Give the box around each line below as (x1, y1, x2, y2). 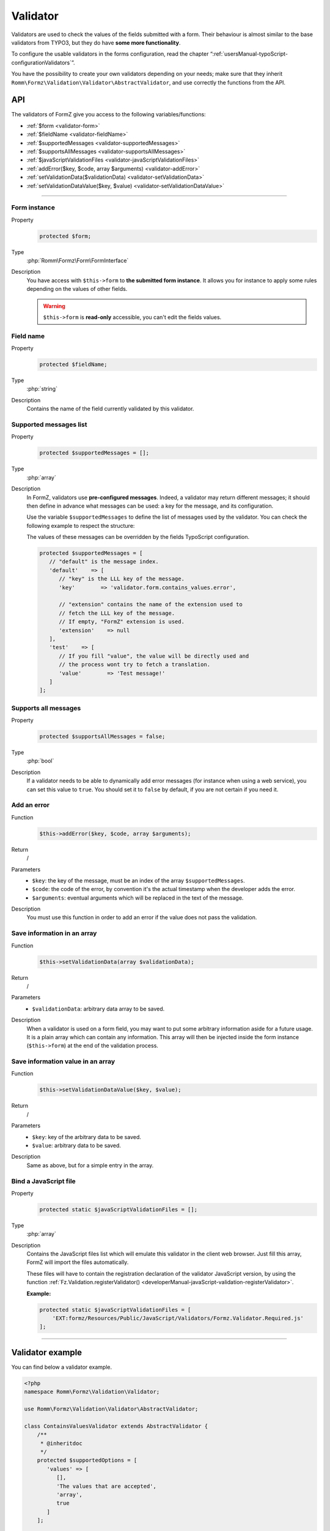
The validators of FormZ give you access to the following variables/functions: (11, 111, 206, 118)
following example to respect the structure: (26, 522, 135, 529)
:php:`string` (26, 385, 58, 393)
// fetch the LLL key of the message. (59, 609, 175, 617)
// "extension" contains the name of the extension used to (59, 601, 243, 608)
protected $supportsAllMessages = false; (39, 733, 166, 740)
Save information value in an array (11, 1057, 116, 1066)
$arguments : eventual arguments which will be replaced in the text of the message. (32, 894, 244, 901)
